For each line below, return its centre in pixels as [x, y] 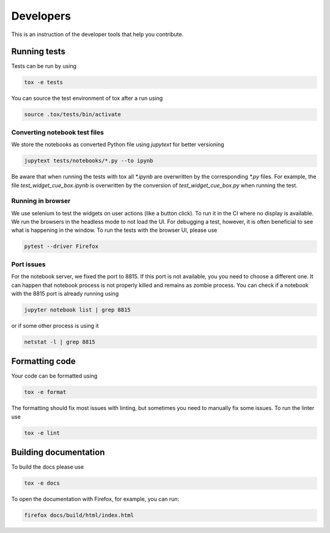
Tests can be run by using [44, 66]
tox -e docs [42, 483]
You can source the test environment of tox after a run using [87, 99]
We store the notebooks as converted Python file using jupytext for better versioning [118, 144]
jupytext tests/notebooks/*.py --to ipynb [89, 161]
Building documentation [58, 453]
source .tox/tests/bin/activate [73, 114]
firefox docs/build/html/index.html [79, 515]
